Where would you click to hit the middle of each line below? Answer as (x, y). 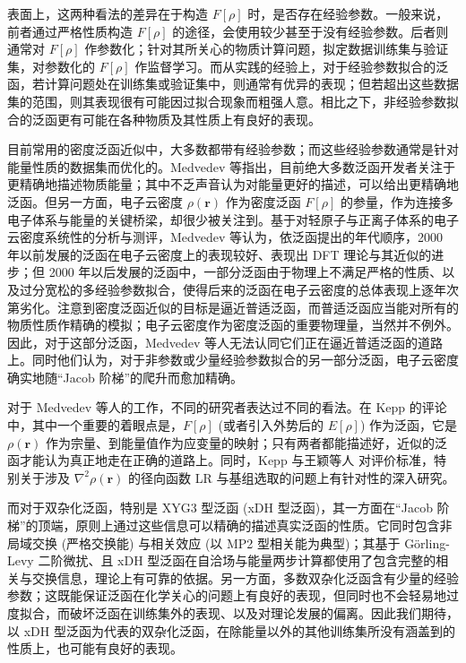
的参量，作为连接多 (397, 201)
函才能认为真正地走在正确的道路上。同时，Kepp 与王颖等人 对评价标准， (221, 460)
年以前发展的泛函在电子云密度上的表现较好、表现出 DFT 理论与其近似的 (220, 254)
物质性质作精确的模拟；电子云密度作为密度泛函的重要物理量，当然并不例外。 (233, 325)
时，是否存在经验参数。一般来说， (348, 13)
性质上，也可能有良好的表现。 (95, 648)
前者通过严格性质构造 (70, 31)
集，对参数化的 (51, 66)
